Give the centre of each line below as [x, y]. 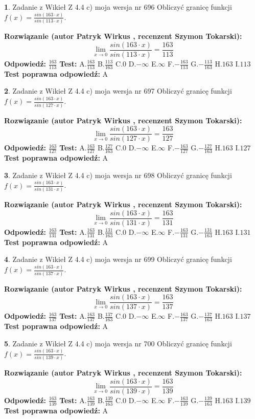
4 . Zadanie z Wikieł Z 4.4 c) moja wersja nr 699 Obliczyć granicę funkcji [118, 259]
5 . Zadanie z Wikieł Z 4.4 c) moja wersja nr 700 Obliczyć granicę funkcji [118, 343]
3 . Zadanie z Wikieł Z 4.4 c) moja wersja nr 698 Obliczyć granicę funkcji [118, 175]
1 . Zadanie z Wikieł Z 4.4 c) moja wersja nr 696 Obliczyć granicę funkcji [118, 7]
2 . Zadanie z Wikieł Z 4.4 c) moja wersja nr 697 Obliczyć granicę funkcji [118, 91]
